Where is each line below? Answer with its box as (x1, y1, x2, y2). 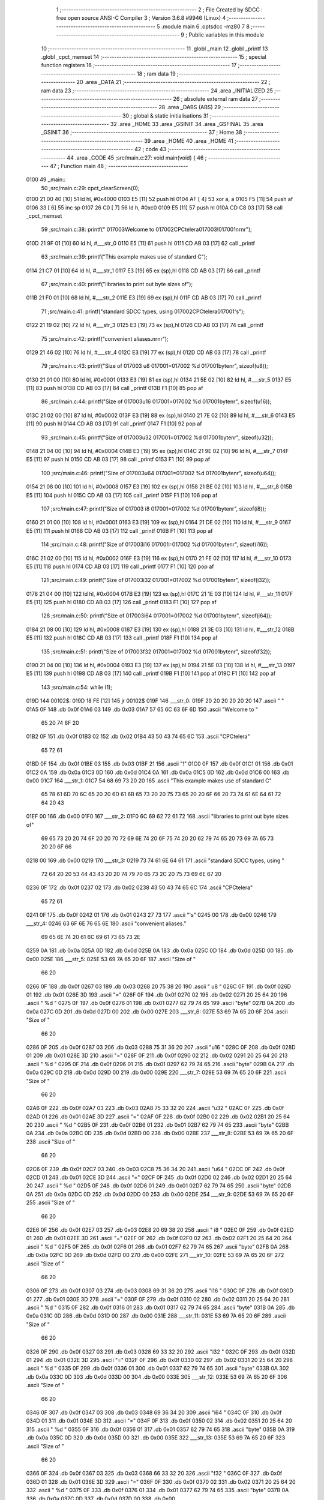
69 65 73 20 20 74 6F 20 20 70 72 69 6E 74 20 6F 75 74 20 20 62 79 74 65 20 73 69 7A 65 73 (41, 835, 274, 842)
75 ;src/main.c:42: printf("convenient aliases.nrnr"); (41, 335, 169, 342)
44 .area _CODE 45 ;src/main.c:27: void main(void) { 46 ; (67, 154, 207, 161)
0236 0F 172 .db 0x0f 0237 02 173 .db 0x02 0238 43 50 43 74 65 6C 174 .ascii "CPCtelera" (26, 884, 253, 891)
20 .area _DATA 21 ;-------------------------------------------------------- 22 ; (76, 79, 271, 86)
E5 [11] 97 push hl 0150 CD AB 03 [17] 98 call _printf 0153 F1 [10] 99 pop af (26, 456, 210, 463)
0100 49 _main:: (26, 176, 66, 183)
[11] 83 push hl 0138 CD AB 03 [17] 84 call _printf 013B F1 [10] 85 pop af (26, 385, 203, 392)
